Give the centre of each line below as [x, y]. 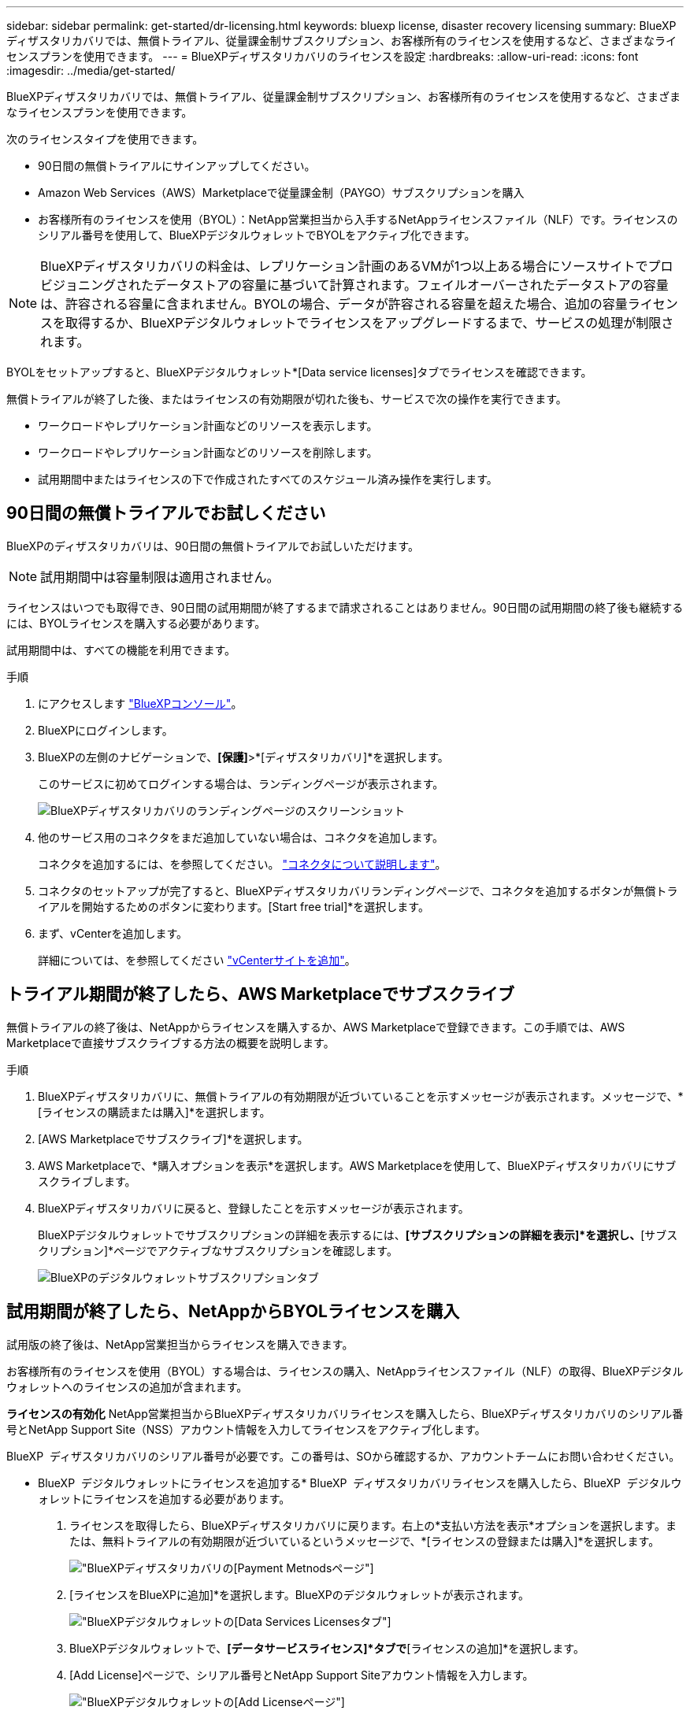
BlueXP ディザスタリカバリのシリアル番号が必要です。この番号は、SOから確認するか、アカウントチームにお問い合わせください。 [343, 1456]
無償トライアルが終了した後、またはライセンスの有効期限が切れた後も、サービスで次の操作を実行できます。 [287, 399]
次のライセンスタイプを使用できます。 [105, 139]
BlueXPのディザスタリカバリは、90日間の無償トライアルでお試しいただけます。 [213, 546]
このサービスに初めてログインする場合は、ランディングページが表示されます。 [241, 783]
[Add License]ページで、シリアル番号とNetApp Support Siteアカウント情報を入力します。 [302, 1675]
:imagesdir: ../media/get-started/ [91, 70]
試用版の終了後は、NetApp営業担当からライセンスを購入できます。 [180, 1344]
